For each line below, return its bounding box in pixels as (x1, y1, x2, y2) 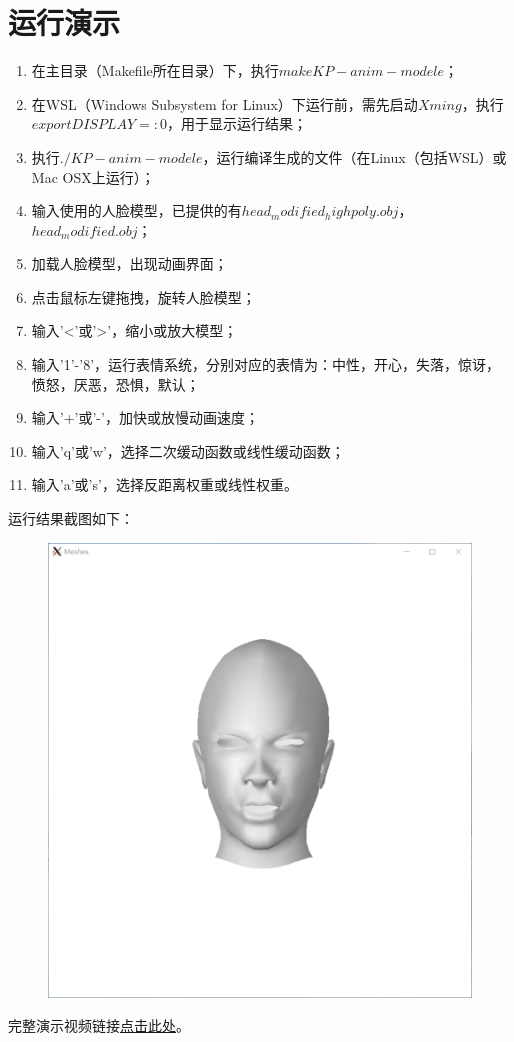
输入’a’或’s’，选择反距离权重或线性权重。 (31, 474, 298, 495)
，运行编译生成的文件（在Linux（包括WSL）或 (202, 146, 507, 167)
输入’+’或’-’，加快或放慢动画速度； (31, 407, 259, 428)
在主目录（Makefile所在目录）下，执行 (31, 60, 279, 81)
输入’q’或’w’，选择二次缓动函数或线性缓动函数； (31, 440, 345, 461)
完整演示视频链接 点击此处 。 (8, 1015, 190, 1036)
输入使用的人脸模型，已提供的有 (31, 200, 242, 221)
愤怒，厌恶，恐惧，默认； (31, 373, 200, 394)
